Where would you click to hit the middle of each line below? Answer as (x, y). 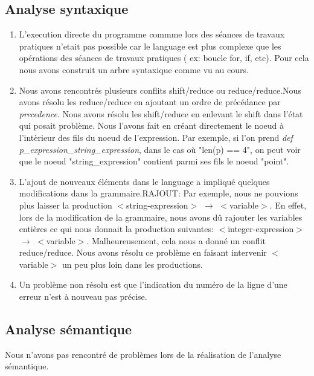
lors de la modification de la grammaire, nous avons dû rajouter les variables (161, 217)
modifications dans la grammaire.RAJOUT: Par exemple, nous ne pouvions (159, 193)
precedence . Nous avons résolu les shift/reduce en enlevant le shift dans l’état (161, 113)
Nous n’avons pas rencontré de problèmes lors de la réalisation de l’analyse (143, 354)
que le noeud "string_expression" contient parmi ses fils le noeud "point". (154, 161)
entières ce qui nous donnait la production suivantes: (116, 229)
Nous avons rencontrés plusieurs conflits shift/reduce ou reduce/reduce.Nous (160, 90)
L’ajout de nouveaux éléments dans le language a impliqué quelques (144, 181)
